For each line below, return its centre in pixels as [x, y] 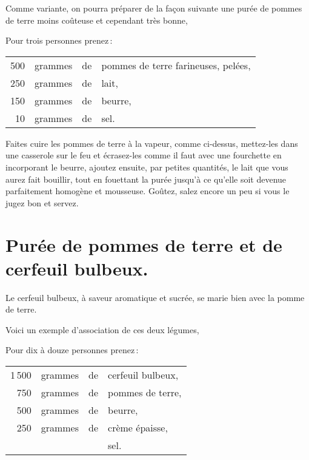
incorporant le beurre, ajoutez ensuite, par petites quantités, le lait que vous [147, 167]
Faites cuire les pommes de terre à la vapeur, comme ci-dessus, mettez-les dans [152, 143]
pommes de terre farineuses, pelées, [176, 65]
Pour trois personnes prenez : [59, 40]
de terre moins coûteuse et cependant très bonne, [97, 20]
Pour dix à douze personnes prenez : [72, 350]
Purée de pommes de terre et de [144, 244]
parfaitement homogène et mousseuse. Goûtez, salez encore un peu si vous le [148, 191]
